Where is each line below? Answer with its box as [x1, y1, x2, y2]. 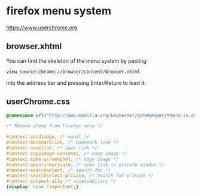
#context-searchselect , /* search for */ [6, 167, 111, 173]
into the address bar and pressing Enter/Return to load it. [6, 79, 147, 86]
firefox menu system [6, 4, 112, 18]
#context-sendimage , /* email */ [6, 134, 90, 140]
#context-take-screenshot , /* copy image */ [6, 156, 119, 162]
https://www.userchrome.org [6, 24, 78, 31]
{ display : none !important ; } [6, 184, 79, 190]
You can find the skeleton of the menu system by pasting [6, 57, 147, 64]
